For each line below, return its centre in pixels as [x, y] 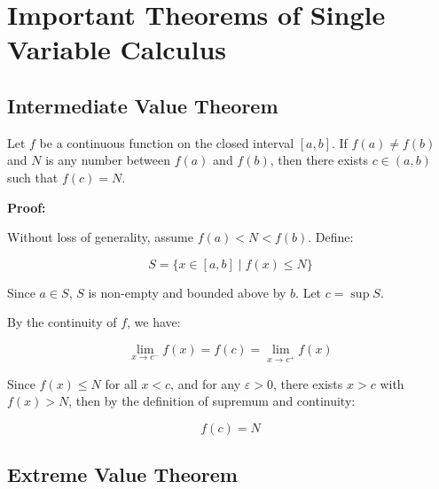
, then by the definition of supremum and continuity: [212, 401]
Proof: [27, 207]
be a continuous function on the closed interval [167, 142]
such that [33, 177]
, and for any [206, 383]
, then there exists [319, 160]
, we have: [154, 322]
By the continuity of [62, 322]
